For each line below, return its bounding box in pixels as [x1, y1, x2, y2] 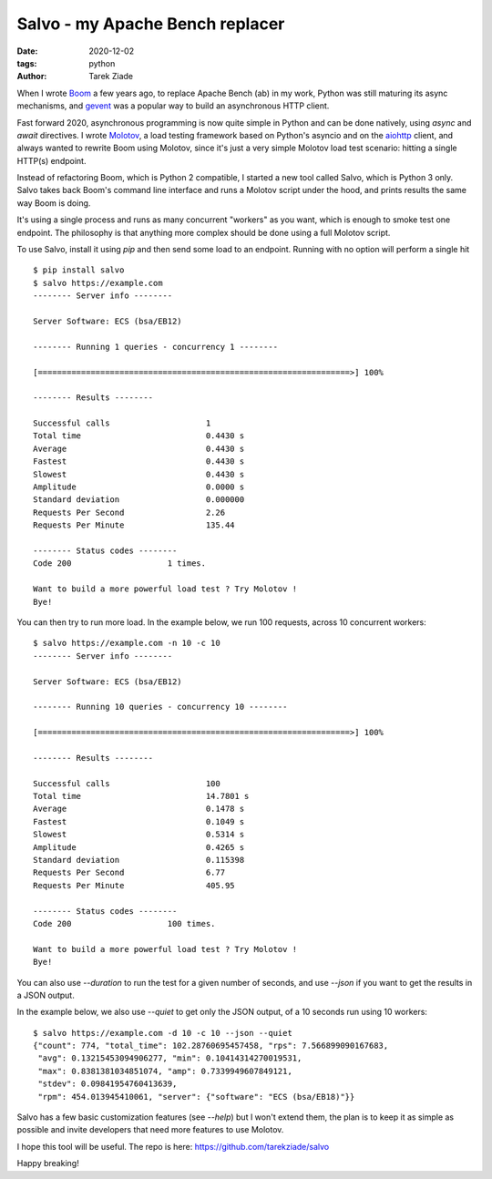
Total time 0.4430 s [33, 431, 245, 441]
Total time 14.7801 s [33, 791, 250, 802]
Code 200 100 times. [33, 918, 216, 928]
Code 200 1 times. [33, 559, 207, 569]
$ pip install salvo [33, 265, 125, 275]
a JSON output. [16, 989, 75, 1000]
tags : [16, 57, 37, 68]
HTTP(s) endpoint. [16, 155, 87, 166]
